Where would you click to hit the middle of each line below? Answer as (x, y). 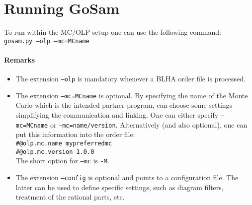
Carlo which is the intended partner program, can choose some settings (124, 105)
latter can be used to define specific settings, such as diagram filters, (120, 187)
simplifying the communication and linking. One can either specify (117, 115)
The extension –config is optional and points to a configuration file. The (127, 177)
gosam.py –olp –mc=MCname (47, 41)
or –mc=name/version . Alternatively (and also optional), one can (149, 124)
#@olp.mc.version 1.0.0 (55, 152)
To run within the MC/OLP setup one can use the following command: (113, 32)
